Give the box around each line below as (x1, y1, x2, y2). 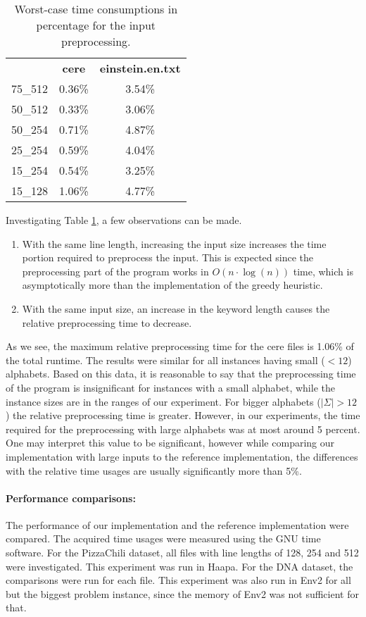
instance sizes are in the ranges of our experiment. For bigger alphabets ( (6, 394, 321, 409)
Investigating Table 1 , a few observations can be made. (6, 213, 242, 227)
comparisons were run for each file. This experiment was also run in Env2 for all (6, 573, 351, 587)
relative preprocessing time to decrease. (22, 315, 192, 330)
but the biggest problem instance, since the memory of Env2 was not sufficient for (6, 586, 359, 601)
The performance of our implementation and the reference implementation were (6, 517, 349, 532)
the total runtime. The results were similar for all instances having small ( (6, 352, 325, 367)
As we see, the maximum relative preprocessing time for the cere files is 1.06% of (6, 339, 354, 354)
